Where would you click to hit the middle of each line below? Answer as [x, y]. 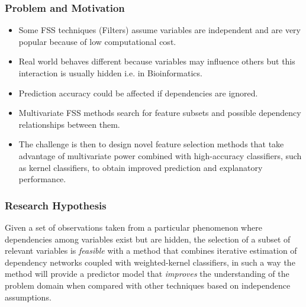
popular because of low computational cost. [97, 41]
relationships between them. [69, 124]
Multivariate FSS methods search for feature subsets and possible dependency [160, 113]
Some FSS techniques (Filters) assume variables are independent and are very [160, 30]
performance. [42, 179]
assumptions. [28, 297]
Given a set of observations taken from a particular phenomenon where [133, 227]
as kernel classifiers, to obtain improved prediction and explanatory [141, 167]
